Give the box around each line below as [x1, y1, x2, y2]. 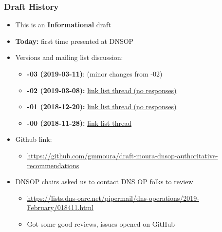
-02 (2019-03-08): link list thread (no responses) [27, 85, 177, 95]
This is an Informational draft [15, 19, 111, 30]
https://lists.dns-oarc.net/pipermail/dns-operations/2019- [27, 193, 199, 203]
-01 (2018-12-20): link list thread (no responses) [27, 101, 177, 112]
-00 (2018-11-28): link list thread [27, 117, 131, 128]
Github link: [15, 134, 52, 144]
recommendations [27, 160, 79, 170]
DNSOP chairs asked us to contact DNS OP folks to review [15, 176, 193, 187]
